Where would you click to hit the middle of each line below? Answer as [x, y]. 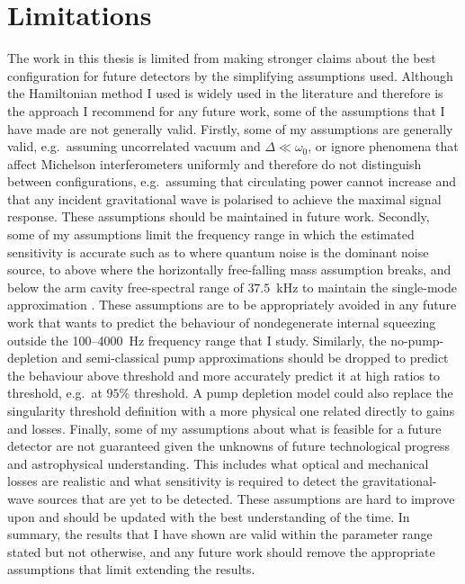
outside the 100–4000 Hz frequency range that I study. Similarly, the [197, 340]
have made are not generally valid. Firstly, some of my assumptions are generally [230, 128]
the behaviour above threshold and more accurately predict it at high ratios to [224, 375]
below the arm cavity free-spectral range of [125, 287]
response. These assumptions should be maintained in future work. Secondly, [219, 216]
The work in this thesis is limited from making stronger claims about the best [222, 58]
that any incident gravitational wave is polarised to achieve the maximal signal [224, 198]
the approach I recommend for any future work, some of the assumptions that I [226, 110]
